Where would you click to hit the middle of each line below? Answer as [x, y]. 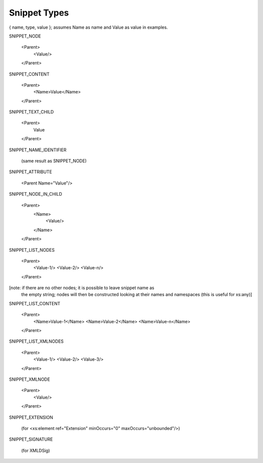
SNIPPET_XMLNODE [30, 379]
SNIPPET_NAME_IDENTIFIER [38, 150]
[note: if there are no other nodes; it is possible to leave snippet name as [82, 288]
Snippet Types [39, 13]
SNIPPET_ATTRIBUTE [30, 172]
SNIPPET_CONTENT [29, 74]
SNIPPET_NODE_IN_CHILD [36, 194]
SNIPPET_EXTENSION [31, 417]
